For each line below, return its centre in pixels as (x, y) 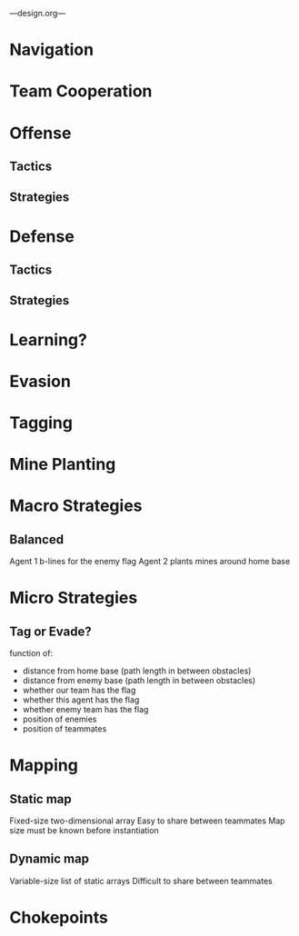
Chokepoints (59, 918)
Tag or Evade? (51, 631)
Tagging (41, 423)
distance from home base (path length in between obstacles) (137, 671)
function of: (31, 653)
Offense (40, 133)
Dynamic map (49, 859)
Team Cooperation (81, 91)
